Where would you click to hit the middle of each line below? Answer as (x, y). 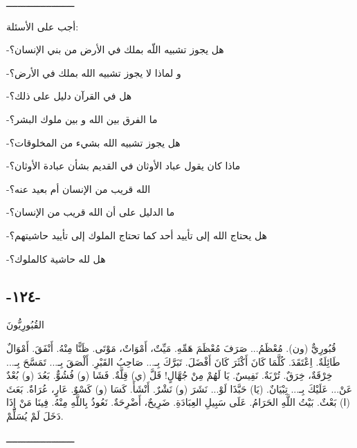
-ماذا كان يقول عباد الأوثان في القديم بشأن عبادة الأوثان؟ (123, 166)
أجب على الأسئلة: (43, 26)
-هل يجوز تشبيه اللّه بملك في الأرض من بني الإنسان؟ (115, 49)
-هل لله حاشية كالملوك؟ (56, 258)
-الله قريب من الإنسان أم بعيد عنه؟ (79, 188)
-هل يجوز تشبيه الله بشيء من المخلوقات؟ (93, 142)
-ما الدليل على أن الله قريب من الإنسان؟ (91, 212)
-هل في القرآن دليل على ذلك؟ (69, 96)
